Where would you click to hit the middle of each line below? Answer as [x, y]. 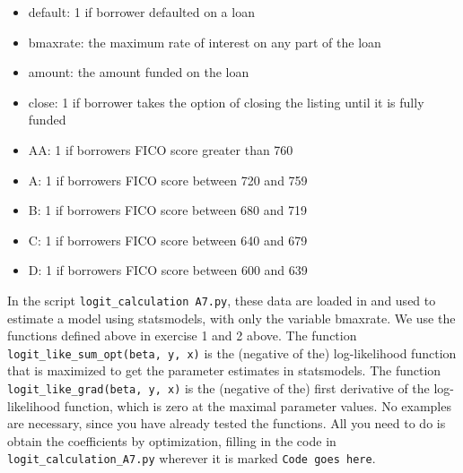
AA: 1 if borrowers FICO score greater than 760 [161, 149]
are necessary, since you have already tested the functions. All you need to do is [227, 423]
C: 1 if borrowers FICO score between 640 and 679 [168, 240]
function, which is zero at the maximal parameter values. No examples [258, 405]
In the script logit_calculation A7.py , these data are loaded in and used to [222, 300]
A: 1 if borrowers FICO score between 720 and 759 [168, 180]
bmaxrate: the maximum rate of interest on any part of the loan [205, 42]
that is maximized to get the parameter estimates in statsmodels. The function [224, 370]
